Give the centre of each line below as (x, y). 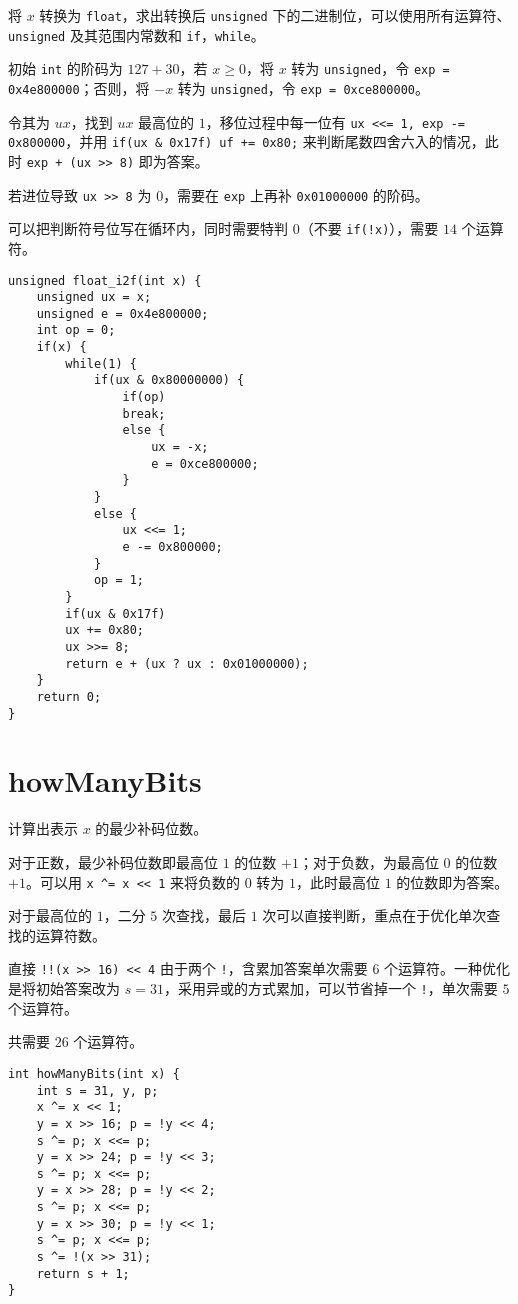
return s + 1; (83, 1273)
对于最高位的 (50, 915)
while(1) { (101, 363)
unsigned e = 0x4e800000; (122, 313)
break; (144, 413)
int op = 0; (76, 330)
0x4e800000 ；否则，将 (79, 87)
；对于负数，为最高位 (368, 861)
